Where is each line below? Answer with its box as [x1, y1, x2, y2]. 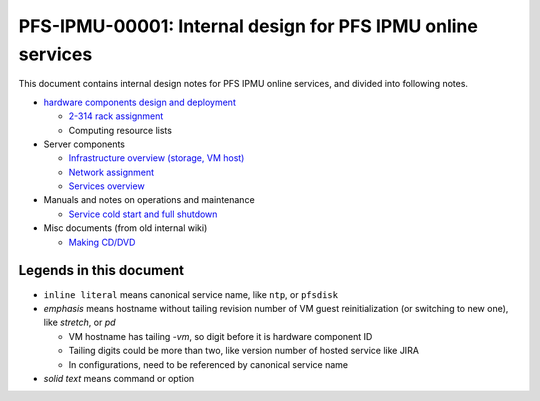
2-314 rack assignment [68, 110, 164, 122]
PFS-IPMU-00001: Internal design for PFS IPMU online [18, 15, 479, 37]
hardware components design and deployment [43, 96, 237, 108]
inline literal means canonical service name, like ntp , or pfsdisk [43, 288, 339, 300]
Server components [43, 138, 125, 150]
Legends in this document [18, 262, 185, 279]
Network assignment [68, 166, 155, 178]
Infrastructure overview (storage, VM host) [68, 152, 245, 164]
